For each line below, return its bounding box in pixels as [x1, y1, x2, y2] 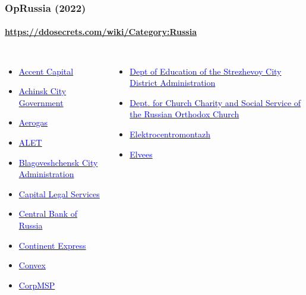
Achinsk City [18, 85, 67, 97]
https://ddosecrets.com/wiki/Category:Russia [5, 25, 197, 38]
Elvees [130, 147, 153, 160]
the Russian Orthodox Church [130, 108, 239, 120]
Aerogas [18, 116, 48, 129]
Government [18, 96, 64, 108]
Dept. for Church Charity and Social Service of [130, 96, 301, 108]
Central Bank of [18, 207, 78, 220]
